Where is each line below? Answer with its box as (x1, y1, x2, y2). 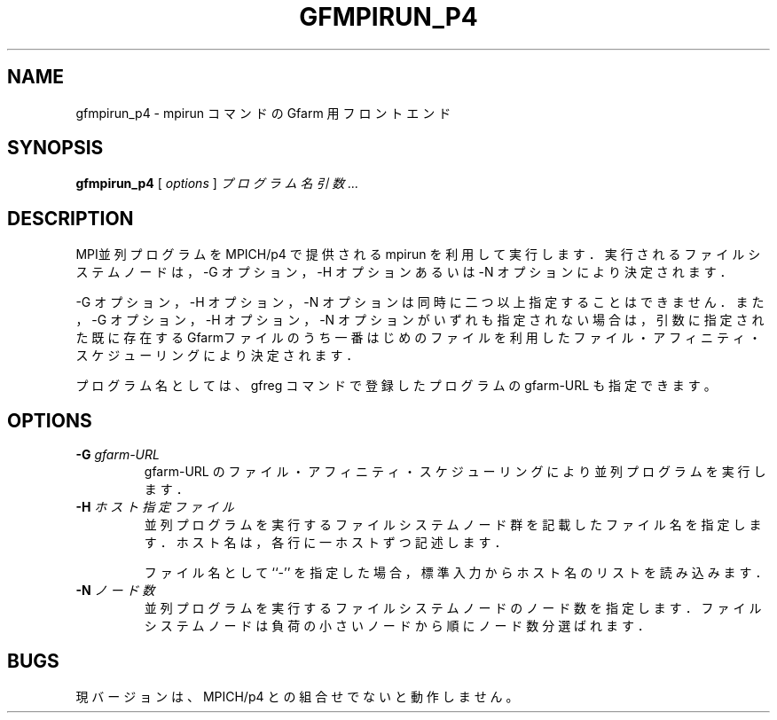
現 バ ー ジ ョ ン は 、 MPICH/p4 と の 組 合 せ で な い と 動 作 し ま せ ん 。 (75, 688, 519, 704)
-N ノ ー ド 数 (75, 583, 155, 599)
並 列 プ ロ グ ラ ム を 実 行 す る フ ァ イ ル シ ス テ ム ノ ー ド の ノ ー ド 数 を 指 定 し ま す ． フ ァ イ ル (144, 600, 762, 616)
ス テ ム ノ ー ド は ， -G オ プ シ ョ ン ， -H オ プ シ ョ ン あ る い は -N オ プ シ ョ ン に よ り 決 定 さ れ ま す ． (75, 264, 733, 280)
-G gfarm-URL (75, 447, 160, 463)
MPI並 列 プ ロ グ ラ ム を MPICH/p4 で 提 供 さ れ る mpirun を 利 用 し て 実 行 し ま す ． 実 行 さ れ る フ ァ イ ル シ (75, 247, 761, 262)
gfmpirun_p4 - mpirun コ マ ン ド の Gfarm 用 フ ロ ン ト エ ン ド (75, 105, 451, 121)
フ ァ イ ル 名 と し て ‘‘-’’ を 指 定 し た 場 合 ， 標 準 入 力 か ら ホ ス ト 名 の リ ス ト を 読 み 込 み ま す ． (144, 565, 768, 581)
